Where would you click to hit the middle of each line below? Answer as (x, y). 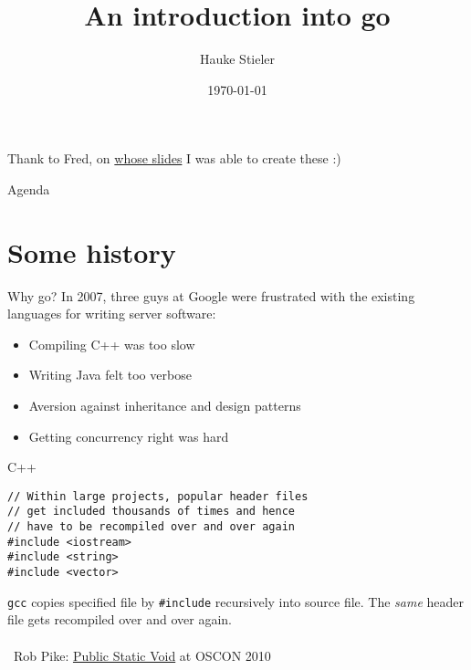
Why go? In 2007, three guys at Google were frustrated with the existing (211, 295)
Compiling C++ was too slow (112, 344)
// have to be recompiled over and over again (151, 527)
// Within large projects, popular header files (158, 496)
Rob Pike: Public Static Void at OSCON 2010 (142, 655)
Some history (92, 251)
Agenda (29, 188)
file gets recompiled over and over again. (120, 619)
